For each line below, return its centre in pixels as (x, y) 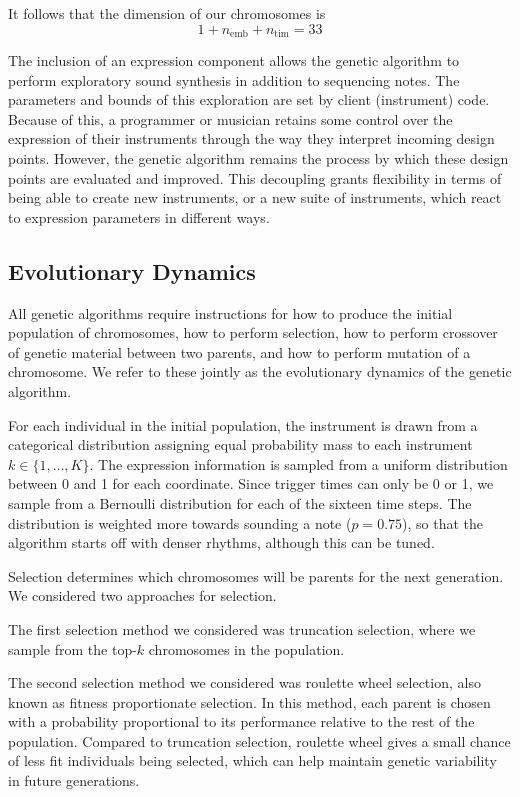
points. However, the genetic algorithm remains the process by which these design (258, 158)
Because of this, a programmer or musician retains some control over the (230, 118)
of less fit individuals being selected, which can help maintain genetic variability (252, 760)
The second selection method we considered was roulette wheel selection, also (244, 682)
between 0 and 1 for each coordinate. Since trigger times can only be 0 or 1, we (251, 483)
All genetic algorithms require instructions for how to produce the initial (230, 312)
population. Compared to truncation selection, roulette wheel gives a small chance (259, 740)
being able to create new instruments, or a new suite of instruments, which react (255, 197)
